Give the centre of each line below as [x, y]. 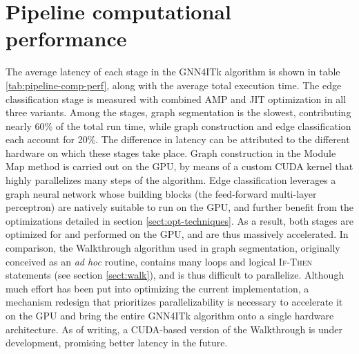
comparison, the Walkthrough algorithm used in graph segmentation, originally [173, 248]
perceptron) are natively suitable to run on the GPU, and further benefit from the [179, 207]
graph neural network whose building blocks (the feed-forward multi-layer [161, 193]
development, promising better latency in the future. [117, 343]
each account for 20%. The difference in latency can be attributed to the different [178, 139]
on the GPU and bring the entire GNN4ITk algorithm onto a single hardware [170, 315]
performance [66, 38]
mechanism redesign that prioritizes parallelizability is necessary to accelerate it [174, 302]
